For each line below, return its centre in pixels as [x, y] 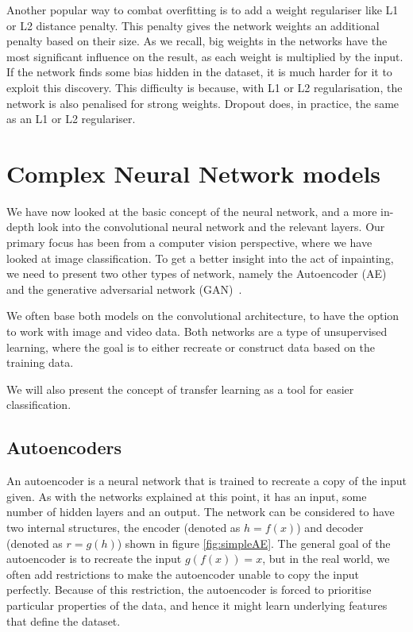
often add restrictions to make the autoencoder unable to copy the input [183, 574]
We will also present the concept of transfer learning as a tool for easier [180, 389]
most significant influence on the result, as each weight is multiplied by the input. [205, 56]
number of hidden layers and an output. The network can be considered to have [201, 512]
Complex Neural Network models [194, 173]
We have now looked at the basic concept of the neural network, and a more [192, 211]
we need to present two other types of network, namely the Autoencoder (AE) [197, 274]
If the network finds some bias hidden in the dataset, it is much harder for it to [199, 72]
